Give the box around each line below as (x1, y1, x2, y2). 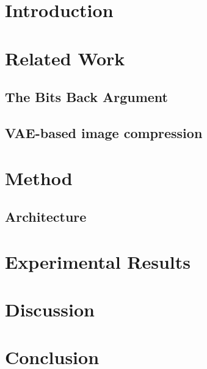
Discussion (5, 297, 95, 322)
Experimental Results (5, 249, 191, 274)
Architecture (5, 207, 87, 226)
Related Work (5, 45, 125, 70)
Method (5, 165, 73, 190)
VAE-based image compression (5, 123, 203, 142)
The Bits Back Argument (5, 87, 168, 106)
